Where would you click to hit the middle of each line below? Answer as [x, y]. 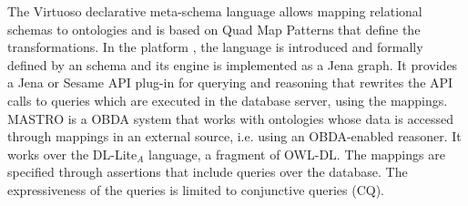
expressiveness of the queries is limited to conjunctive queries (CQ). [196, 189]
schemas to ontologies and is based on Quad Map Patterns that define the [214, 29]
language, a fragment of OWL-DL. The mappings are [297, 154]
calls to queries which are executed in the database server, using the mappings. [228, 100]
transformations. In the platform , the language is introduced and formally [215, 47]
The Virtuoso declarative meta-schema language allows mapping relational [215, 11]
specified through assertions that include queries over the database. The [208, 172]
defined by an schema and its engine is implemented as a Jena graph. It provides [233, 64]
